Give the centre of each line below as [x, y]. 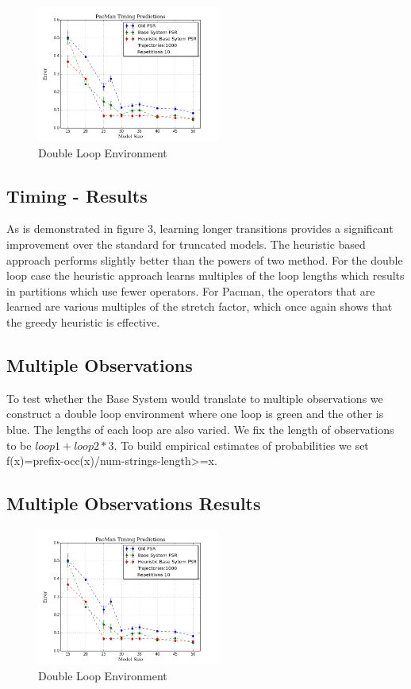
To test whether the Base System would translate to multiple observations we [195, 398]
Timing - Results [77, 195]
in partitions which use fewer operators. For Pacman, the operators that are [191, 290]
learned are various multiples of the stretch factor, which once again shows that [200, 306]
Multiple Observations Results [134, 503]
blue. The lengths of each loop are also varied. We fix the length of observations [200, 429]
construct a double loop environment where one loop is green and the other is [195, 414]
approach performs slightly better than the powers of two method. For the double [205, 259]
